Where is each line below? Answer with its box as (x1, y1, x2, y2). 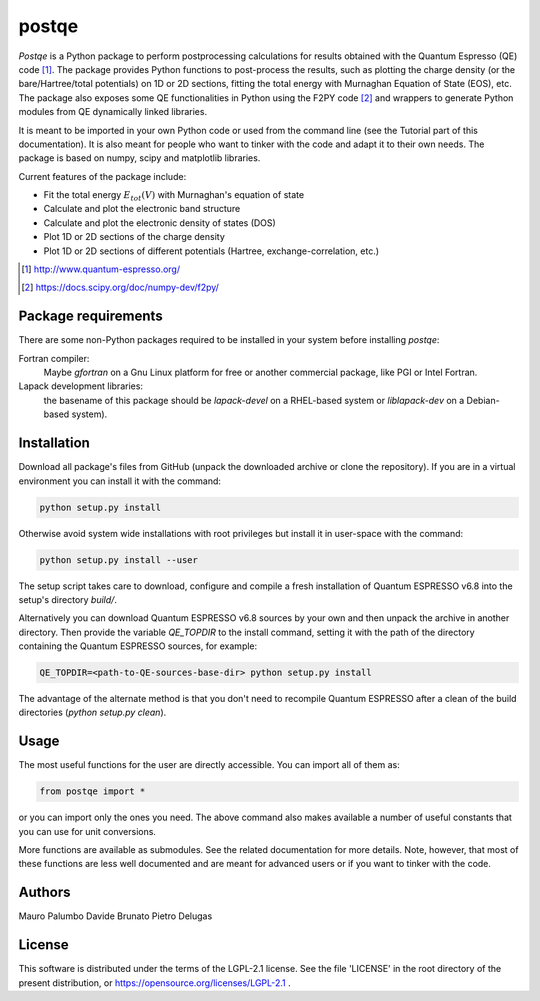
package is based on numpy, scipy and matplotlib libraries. (18, 152, 261, 164)
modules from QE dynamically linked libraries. (18, 106, 208, 118)
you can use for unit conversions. (18, 825, 157, 837)
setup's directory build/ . (18, 593, 117, 605)
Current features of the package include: (18, 170, 187, 182)
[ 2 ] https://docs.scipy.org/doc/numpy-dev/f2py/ (21, 281, 220, 294)
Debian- (466, 394, 500, 406)
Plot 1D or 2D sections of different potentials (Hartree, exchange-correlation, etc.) (43, 245, 380, 257)
